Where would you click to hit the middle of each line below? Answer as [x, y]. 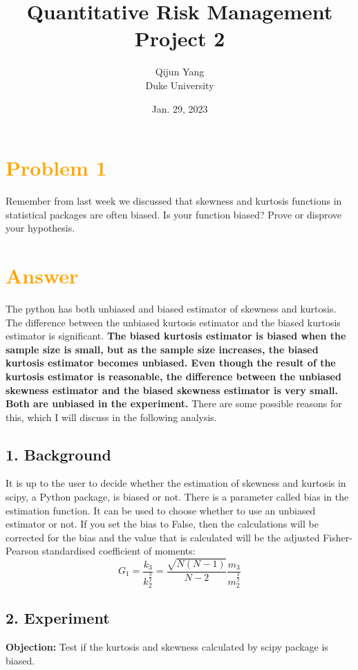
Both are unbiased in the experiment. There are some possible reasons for [174, 403]
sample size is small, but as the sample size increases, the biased [162, 349]
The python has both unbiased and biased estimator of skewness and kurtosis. [171, 308]
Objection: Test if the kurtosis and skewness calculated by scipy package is [167, 647]
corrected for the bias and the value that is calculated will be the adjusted [163, 537]
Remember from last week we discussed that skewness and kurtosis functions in [174, 201]
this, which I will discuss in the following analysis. [111, 417]
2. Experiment [58, 618]
